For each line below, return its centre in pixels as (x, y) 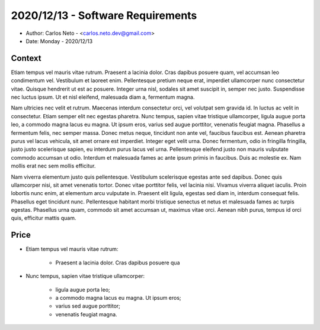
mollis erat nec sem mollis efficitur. (53, 166)
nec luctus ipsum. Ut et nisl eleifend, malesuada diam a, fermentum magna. (103, 97)
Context (26, 58)
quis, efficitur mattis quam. (44, 218)
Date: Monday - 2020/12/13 (59, 41)
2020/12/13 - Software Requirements (104, 15)
